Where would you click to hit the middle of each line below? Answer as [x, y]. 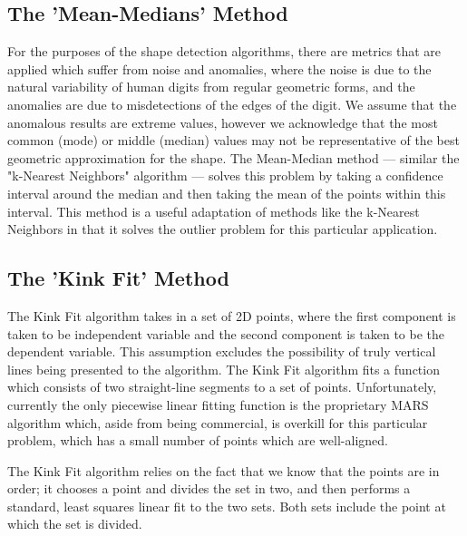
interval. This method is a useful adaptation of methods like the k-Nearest [214, 211]
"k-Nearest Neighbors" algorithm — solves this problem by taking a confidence [225, 175]
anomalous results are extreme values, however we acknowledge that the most [223, 122]
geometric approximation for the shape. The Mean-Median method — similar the [233, 157]
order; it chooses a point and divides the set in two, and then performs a [209, 488]
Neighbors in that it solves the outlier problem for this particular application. [223, 229]
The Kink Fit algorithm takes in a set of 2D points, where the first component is [232, 315]
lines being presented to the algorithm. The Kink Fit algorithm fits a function [224, 369]
